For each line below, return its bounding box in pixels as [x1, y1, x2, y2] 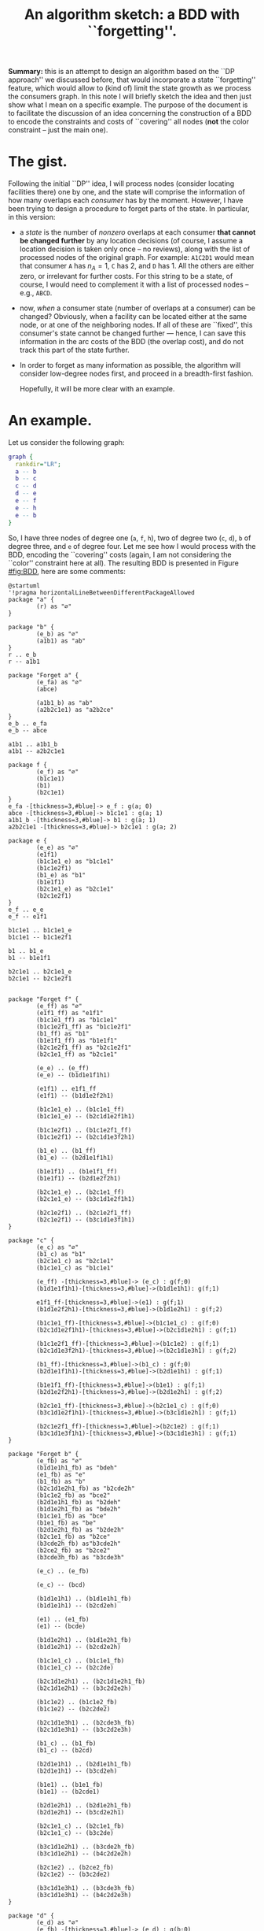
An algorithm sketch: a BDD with [24, 6, 240, 24]
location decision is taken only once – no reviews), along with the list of [19, 244, 251, 254]
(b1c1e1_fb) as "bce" [36, 1512, 108, 1520]
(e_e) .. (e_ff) [36, 1064, 90, 1072]
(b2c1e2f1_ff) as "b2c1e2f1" [36, 1043, 132, 1051]
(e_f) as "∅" [36, 768, 79, 776]
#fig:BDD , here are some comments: [8, 566, 126, 576]
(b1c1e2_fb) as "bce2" [36, 1491, 111, 1499]
